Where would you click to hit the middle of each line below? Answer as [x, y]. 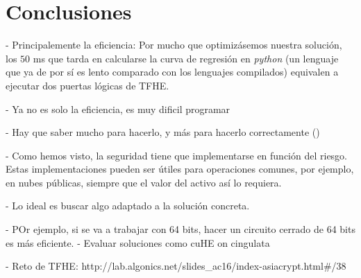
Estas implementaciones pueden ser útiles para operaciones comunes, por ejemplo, [180, 169]
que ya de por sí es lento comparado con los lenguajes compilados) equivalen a [172, 72]
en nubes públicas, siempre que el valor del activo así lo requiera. [144, 182]
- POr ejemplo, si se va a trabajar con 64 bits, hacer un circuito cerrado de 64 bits [180, 229]
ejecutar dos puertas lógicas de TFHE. [87, 85]
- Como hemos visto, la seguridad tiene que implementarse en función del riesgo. [177, 155]
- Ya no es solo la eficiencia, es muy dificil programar [118, 108]
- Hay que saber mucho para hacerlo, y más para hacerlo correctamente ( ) [163, 132]
